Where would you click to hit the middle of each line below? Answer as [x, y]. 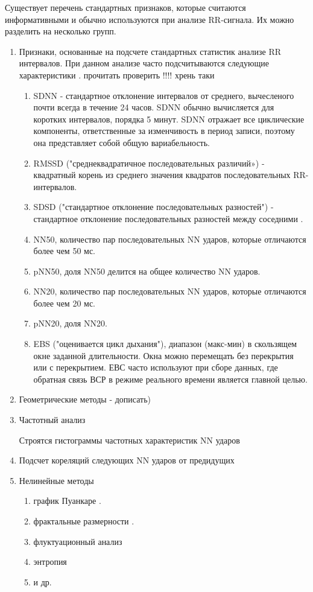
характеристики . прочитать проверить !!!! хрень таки [117, 75]
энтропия [50, 562]
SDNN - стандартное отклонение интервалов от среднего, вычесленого [164, 95]
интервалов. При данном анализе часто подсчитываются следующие [144, 63]
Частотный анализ [52, 420]
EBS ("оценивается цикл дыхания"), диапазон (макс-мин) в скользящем [165, 344]
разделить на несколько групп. [61, 31]
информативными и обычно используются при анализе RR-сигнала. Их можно [150, 19]
